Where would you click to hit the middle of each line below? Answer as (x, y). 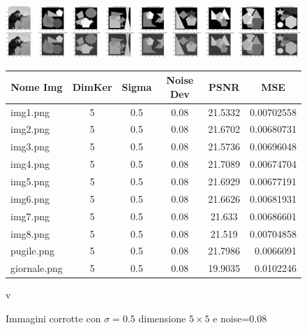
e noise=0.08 (240, 318)
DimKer (92, 87)
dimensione (162, 318)
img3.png (30, 146)
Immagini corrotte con (53, 318)
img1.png (30, 112)
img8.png (30, 233)
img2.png (30, 129)
